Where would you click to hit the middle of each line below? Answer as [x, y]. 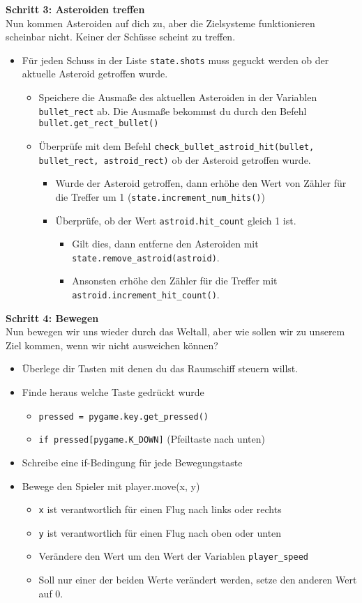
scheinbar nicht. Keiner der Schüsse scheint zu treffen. [121, 37]
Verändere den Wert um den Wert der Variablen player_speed [173, 556]
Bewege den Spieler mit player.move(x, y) [111, 486]
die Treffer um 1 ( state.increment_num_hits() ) [160, 196]
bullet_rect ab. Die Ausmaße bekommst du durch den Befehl [173, 110]
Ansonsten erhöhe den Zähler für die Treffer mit [175, 281]
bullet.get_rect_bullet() [99, 124]
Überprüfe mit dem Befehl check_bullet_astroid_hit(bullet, [176, 145]
